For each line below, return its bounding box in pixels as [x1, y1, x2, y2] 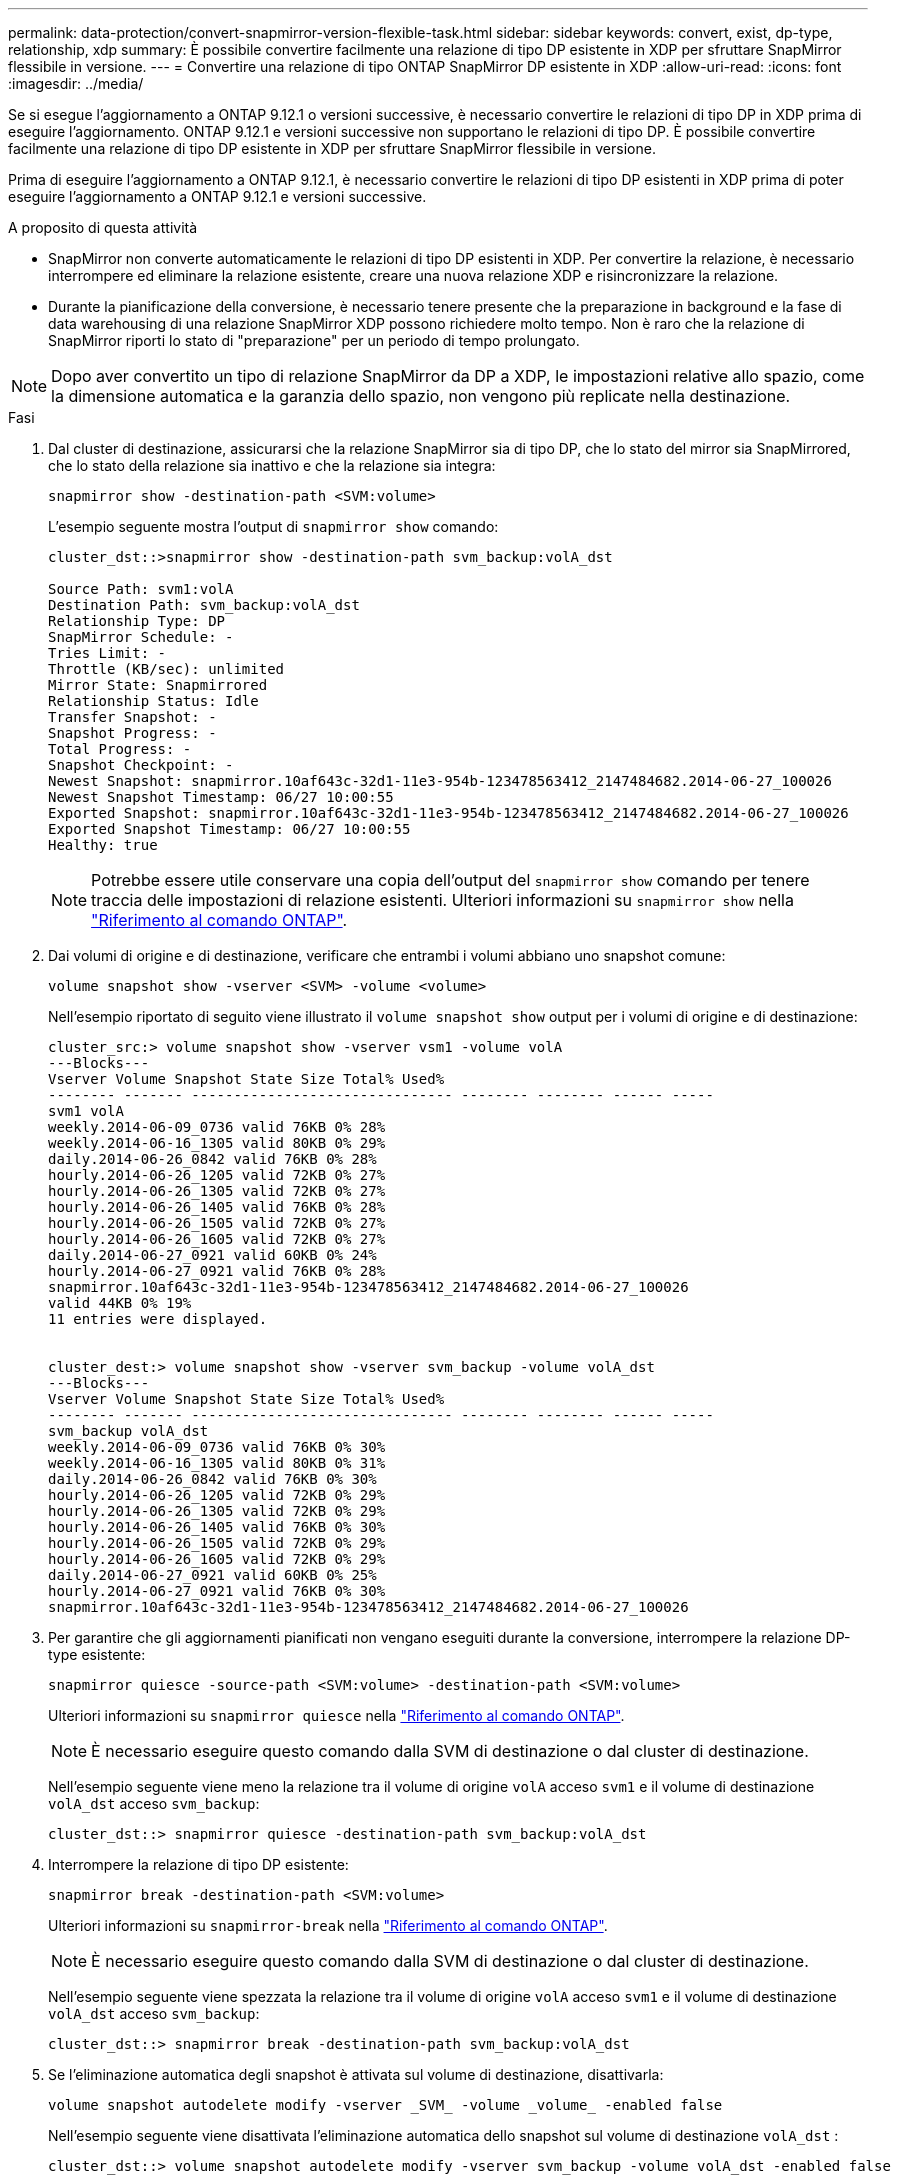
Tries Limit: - [48, 645, 167, 661]
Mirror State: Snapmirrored [48, 677, 268, 693]
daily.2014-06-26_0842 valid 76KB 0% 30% [48, 1471, 377, 1487]
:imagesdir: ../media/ [8, 75, 144, 92]
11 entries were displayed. [48, 1311, 268, 1327]
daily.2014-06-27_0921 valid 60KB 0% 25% [48, 1567, 377, 1583]
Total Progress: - [48, 741, 192, 757]
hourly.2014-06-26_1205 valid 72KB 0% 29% [48, 1487, 386, 1503]
